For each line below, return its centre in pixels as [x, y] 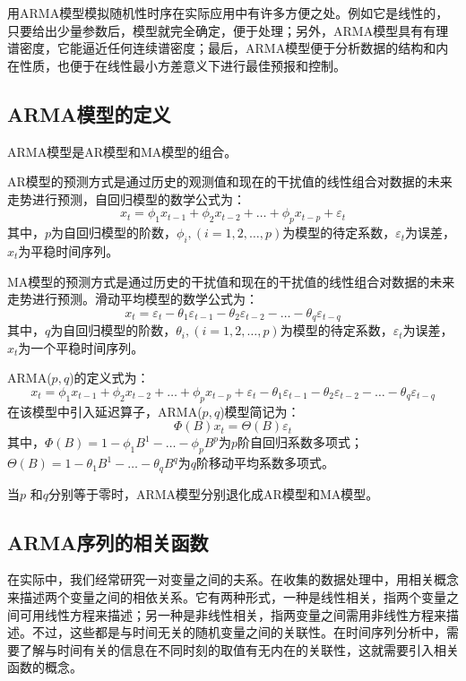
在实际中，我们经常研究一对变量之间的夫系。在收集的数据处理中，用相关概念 [233, 579]
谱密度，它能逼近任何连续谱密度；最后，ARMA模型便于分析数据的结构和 [222, 48]
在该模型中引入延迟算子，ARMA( [105, 411]
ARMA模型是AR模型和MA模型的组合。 [122, 151]
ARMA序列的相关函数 [108, 542]
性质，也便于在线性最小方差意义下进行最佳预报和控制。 [182, 65]
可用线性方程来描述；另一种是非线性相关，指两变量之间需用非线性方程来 [233, 614]
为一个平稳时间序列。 [81, 347]
